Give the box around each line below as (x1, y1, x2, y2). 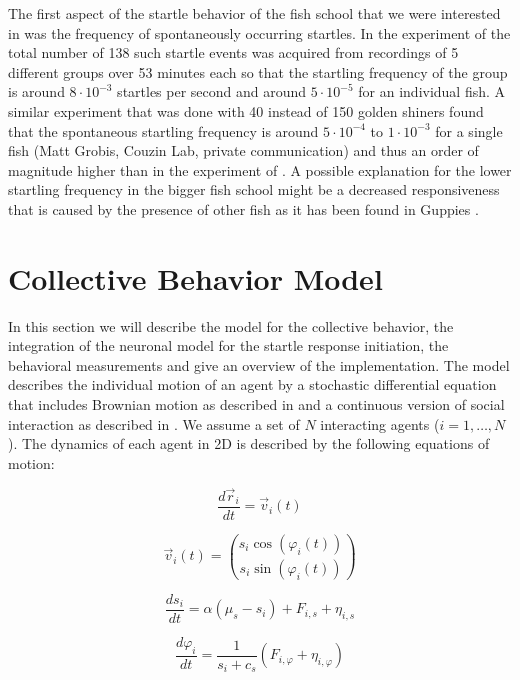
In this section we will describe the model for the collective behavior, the (8, 315, 454, 336)
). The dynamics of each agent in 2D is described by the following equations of (8, 433, 490, 454)
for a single (435, 120, 503, 141)
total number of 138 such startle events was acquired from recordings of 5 (8, 42, 459, 63)
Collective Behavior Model (8, 257, 383, 298)
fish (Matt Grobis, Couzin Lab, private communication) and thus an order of (8, 140, 479, 161)
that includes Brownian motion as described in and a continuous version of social (8, 394, 505, 415)
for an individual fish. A (358, 81, 506, 102)
